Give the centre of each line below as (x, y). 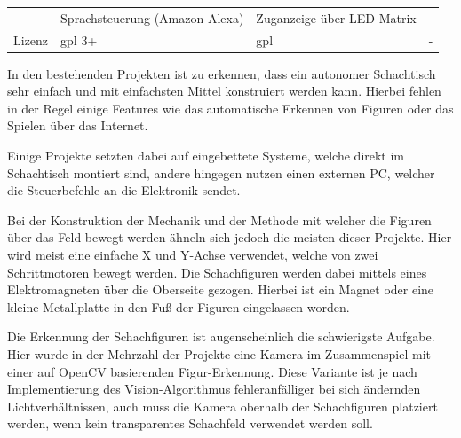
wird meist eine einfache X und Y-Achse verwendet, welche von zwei (193, 255)
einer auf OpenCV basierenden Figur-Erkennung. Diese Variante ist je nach (212, 371)
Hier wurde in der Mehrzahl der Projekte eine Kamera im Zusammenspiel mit (219, 354)
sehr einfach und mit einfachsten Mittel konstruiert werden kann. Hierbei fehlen (224, 91)
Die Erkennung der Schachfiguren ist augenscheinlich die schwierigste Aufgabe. (221, 336)
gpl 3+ (79, 39)
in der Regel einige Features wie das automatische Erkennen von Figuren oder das (230, 108)
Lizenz (31, 39)
